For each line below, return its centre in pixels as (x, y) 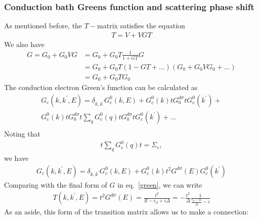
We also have (24, 44)
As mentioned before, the (43, 26)
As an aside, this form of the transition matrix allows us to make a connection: (126, 211)
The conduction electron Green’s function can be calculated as (101, 87)
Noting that (22, 134)
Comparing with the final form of (56, 184)
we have (16, 158)
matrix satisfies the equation (141, 26)
